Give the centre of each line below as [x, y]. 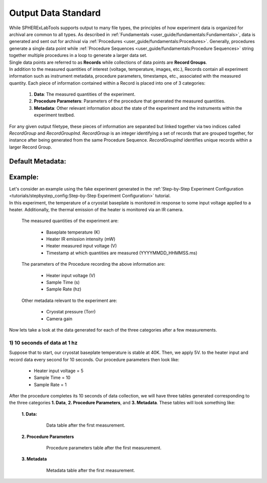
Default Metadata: [38, 161]
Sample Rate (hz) [64, 289]
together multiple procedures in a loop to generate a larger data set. [78, 55]
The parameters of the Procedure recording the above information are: [93, 264]
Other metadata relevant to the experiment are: [69, 300]
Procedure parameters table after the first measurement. [104, 448]
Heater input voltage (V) [71, 275]
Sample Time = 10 [52, 378]
